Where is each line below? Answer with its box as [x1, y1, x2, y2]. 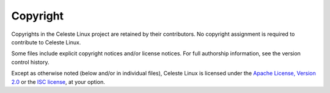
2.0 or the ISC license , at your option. [11, 78, 105, 85]
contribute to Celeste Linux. [11, 38, 81, 46]
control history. [11, 58, 50, 66]
